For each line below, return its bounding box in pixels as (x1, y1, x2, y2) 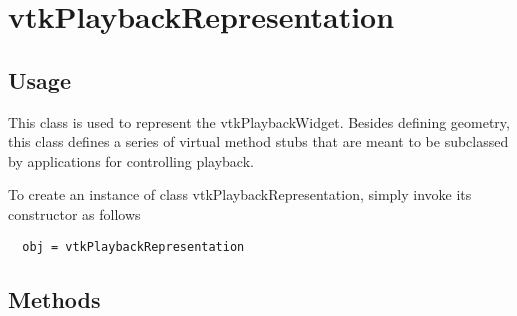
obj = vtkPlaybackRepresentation (22, 239, 245, 254)
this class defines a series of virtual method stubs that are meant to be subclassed (8, 131, 509, 152)
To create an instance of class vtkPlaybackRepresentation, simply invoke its (8, 184, 472, 205)
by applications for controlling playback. (8, 150, 254, 171)
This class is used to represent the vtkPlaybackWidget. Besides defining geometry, (8, 111, 510, 132)
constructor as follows (8, 203, 141, 224)
